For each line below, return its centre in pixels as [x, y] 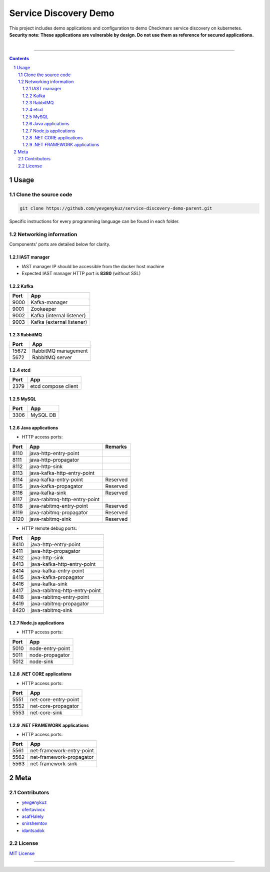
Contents [19, 58]
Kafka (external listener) [59, 322]
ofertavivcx [33, 809]
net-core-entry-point [55, 699]
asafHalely [33, 816]
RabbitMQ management [60, 351]
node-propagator [49, 655]
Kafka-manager [49, 302]
